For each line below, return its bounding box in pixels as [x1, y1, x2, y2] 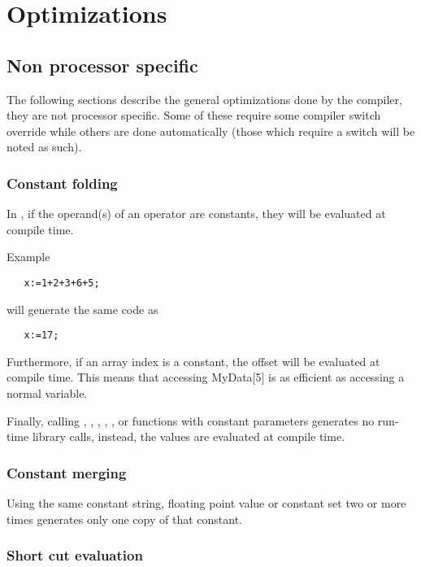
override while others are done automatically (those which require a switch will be [7, 122, 415, 139]
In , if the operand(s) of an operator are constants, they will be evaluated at [7, 205, 386, 222]
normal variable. [7, 385, 88, 402]
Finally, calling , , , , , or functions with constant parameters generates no [7, 412, 375, 429]
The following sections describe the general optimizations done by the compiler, [7, 90, 402, 107]
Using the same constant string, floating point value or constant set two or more [7, 495, 406, 512]
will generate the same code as [7, 300, 158, 317]
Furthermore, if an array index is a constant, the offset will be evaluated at [7, 352, 380, 369]
